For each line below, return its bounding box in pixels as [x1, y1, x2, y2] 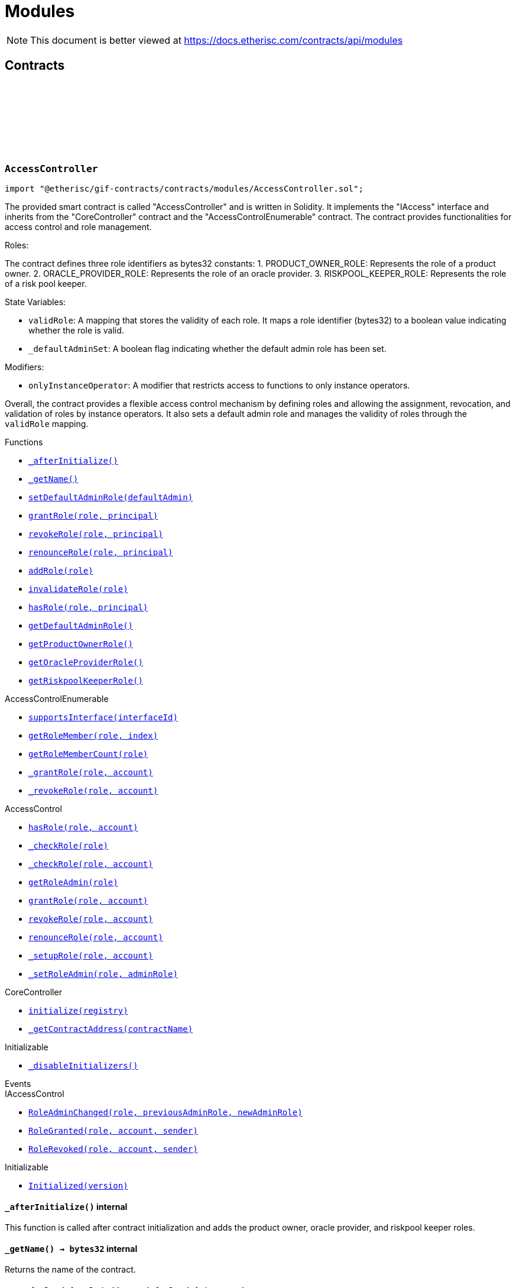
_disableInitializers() [28, 1060, 138, 1070]
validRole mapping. [5, 418, 89, 429]
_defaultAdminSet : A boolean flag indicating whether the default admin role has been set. [28, 343, 387, 354]
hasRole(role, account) [28, 822, 138, 832]
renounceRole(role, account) [28, 932, 163, 942]
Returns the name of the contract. [5, 1264, 136, 1275]
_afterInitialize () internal [5, 1201, 128, 1212]
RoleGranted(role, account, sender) [28, 1125, 198, 1135]
